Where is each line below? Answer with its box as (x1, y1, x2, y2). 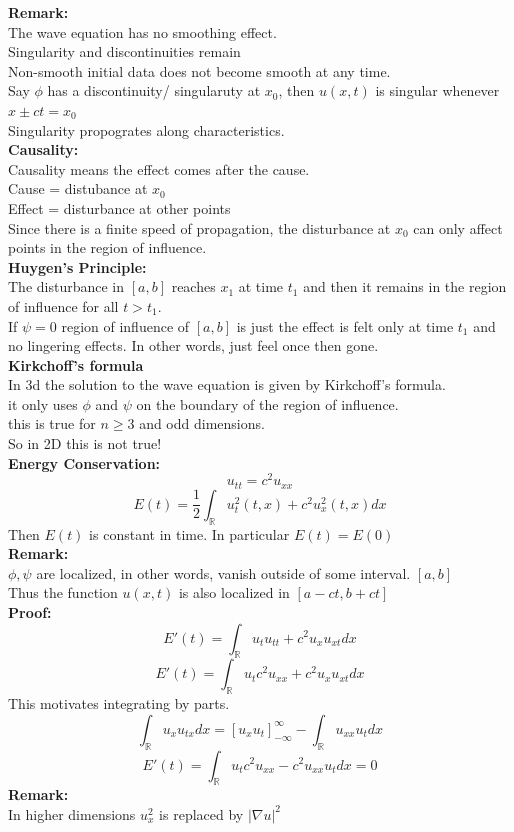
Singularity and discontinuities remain (8, 41, 241, 62)
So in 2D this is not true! (8, 433, 162, 454)
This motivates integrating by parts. (8, 693, 230, 714)
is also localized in (178, 582, 290, 603)
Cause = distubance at (8, 178, 148, 199)
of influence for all (8, 295, 119, 316)
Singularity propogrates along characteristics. (8, 119, 285, 140)
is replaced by (159, 803, 244, 824)
